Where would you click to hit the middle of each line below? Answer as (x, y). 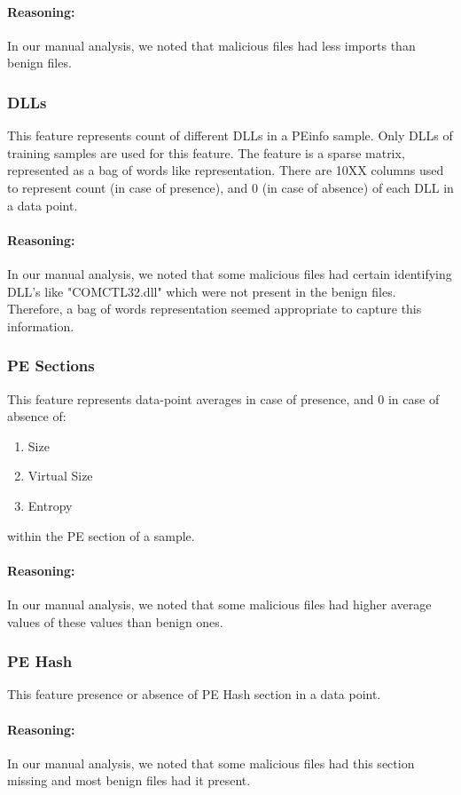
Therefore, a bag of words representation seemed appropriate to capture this (215, 309)
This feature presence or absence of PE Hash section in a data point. (194, 694)
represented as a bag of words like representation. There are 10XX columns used (226, 170)
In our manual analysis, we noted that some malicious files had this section (211, 763)
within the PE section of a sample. (101, 535)
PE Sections (51, 366)
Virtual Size (60, 476)
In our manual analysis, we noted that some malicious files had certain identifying (230, 273)
